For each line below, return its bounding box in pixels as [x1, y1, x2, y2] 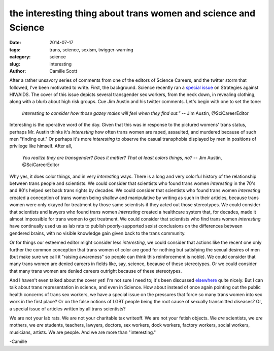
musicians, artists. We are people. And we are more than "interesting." [9, 329, 156, 335]
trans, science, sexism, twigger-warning [49, 46, 134, 53]
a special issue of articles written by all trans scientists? [9, 305, 126, 312]
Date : [9, 40, 21, 46]
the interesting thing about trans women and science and [9, 8, 256, 19]
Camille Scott [49, 68, 78, 74]
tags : [9, 46, 21, 53]
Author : [9, 68, 26, 74]
